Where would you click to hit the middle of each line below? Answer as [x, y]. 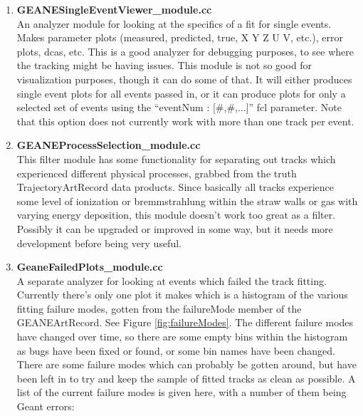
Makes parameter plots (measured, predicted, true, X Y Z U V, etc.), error [180, 37]
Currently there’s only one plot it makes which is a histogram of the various [182, 295]
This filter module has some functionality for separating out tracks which [176, 158]
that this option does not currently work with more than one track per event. [185, 121]
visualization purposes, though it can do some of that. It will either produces [184, 79]
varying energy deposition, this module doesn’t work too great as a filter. [176, 215]
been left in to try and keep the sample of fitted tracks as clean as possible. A [186, 378]
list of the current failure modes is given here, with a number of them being [181, 392]
